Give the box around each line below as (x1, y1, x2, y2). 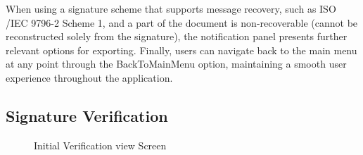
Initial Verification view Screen (34, 137, 167, 152)
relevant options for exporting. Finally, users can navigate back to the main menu (6, 42, 357, 57)
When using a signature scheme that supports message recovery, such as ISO (6, 1, 336, 15)
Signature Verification (6, 104, 168, 126)
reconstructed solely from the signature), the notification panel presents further (6, 29, 348, 44)
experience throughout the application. (6, 70, 173, 85)
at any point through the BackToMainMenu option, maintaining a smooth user (6, 56, 347, 71)
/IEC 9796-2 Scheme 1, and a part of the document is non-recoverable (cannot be (6, 15, 358, 30)
